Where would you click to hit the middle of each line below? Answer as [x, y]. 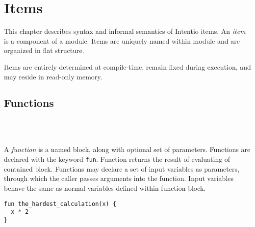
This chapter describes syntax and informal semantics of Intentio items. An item [125, 31]
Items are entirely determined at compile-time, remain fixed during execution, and [127, 66]
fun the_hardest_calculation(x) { [60, 204]
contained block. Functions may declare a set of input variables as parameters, [122, 168]
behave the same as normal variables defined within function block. [105, 188]
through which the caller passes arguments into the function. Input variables [119, 178]
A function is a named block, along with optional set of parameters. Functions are [127, 149]
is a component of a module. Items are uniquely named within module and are [122, 40]
